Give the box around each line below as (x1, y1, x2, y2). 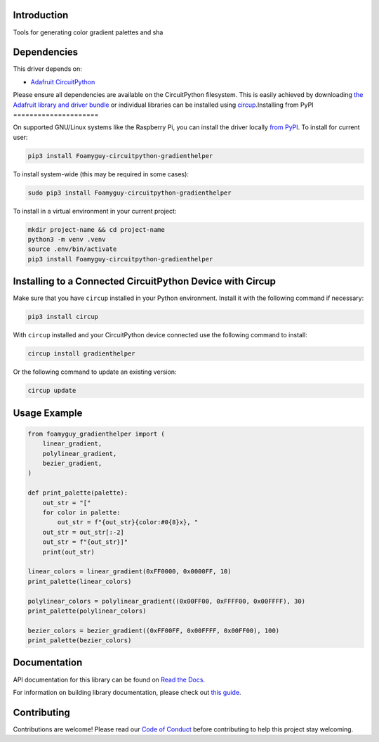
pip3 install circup (27, 313, 98, 321)
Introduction (13, 9, 69, 21)
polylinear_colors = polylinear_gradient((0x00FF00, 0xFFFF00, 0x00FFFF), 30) (27, 597, 305, 605)
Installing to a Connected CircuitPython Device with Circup (13, 275, 277, 287)
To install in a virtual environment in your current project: (13, 207, 177, 215)
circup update (27, 386, 77, 395)
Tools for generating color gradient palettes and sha (13, 28, 164, 37)
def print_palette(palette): (27, 489, 128, 497)
